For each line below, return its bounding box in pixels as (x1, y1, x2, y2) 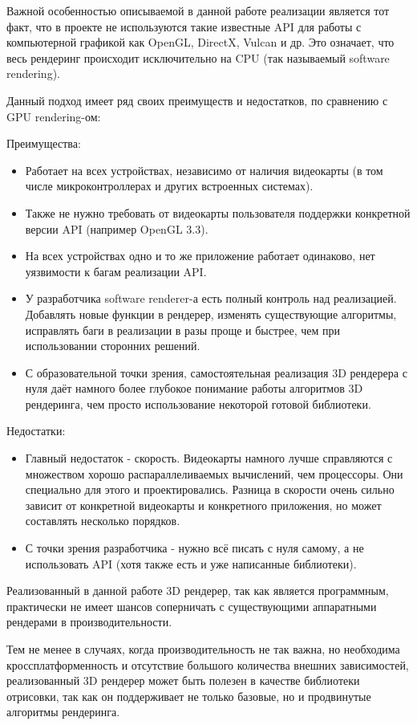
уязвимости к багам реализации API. (25, 263, 207, 279)
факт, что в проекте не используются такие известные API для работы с (6, 18, 362, 35)
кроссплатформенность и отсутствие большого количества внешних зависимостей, (6, 656, 409, 673)
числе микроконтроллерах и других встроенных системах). (25, 177, 314, 194)
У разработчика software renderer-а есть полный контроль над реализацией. (25, 290, 397, 307)
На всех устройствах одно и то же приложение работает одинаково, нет (25, 247, 375, 264)
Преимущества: (6, 135, 81, 152)
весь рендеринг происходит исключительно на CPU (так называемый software (6, 49, 390, 66)
